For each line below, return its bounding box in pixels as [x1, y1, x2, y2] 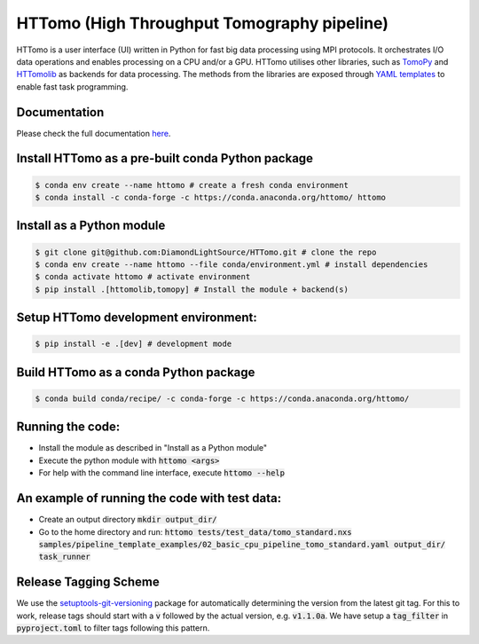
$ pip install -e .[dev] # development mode [35, 339, 232, 349]
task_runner [38, 552, 90, 562]
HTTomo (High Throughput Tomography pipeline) [16, 13, 389, 33]
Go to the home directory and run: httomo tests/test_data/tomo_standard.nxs [38, 526, 352, 537]
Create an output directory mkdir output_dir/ [38, 514, 217, 525]
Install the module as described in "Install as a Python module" [38, 443, 268, 453]
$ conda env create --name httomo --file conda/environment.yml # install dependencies [35, 260, 428, 270]
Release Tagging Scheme [16, 575, 160, 590]
